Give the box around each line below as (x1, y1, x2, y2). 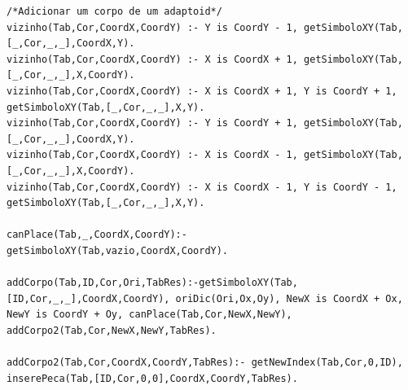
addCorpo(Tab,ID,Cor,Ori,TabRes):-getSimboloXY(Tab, (7, 277, 298, 289)
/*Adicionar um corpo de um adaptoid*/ (7, 6, 222, 17)
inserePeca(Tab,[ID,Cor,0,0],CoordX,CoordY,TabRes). (7, 372, 298, 384)
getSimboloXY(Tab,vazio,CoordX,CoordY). (7, 244, 229, 256)
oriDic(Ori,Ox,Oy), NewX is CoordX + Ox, (175, 292, 403, 305)
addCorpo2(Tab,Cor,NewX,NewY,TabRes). (7, 324, 217, 336)
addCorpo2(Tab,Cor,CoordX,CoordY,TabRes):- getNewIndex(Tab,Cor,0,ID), (7, 357, 403, 369)
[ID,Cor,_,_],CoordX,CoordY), (7, 292, 170, 305)
